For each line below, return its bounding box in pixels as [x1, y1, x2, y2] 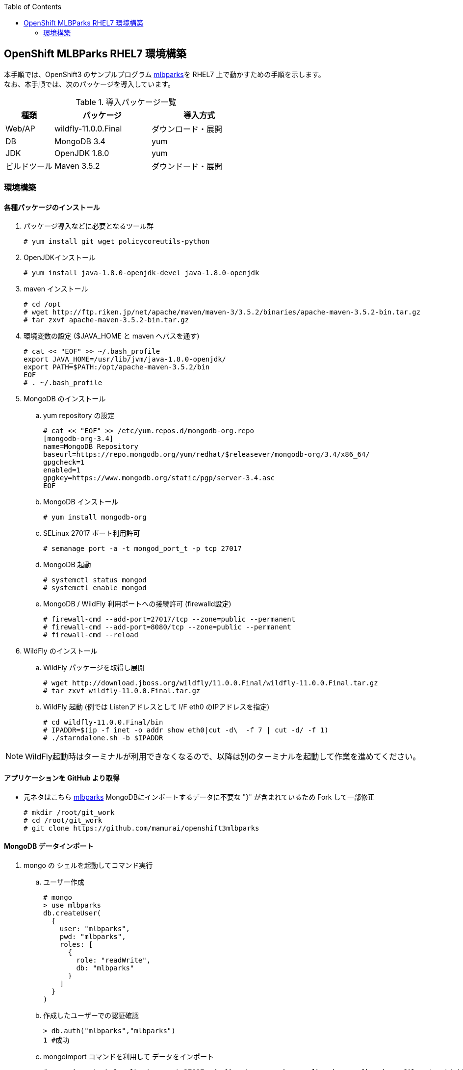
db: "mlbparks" [76, 964, 134, 972]
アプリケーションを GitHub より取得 [4, 774, 120, 783]
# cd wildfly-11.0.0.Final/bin [43, 718, 163, 727]
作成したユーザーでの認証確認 [43, 1011, 139, 1019]
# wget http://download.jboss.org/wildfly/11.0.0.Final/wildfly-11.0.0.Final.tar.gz [43, 679, 378, 687]
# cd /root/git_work [24, 816, 103, 824]
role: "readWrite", [76, 956, 151, 964]
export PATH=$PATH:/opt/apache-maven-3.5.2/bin [24, 363, 210, 371]
